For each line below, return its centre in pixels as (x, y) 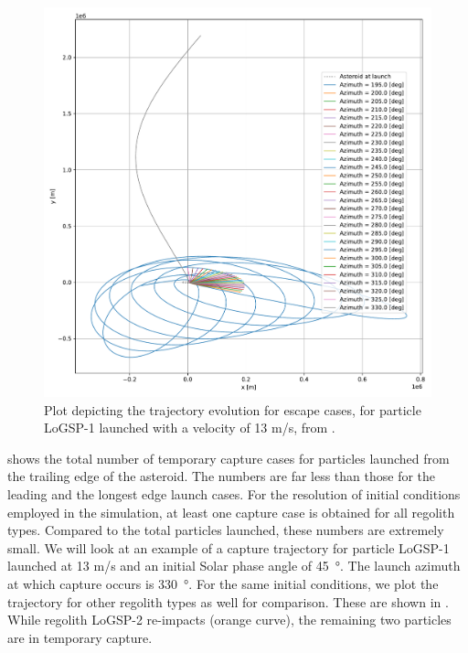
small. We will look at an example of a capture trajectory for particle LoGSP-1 (229, 547)
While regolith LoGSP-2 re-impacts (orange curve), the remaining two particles (229, 620)
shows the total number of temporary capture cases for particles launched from (229, 458)
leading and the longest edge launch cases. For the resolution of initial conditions (234, 494)
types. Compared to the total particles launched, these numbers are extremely (226, 530)
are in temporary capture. (80, 637)
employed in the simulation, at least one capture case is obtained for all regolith (231, 512)
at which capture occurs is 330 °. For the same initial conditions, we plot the (223, 584)
